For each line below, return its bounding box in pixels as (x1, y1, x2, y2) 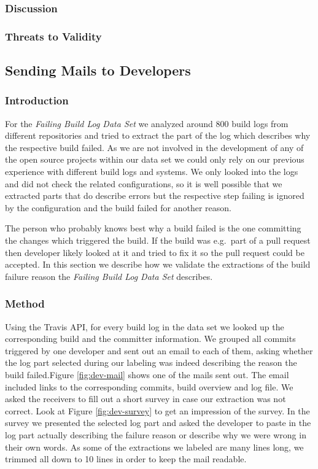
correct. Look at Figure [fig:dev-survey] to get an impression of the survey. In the (5, 404, 310, 417)
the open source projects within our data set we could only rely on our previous (5, 153, 304, 166)
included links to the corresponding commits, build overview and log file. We (5, 380, 293, 393)
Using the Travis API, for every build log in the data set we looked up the (5, 320, 284, 333)
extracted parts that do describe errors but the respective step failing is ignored (5, 189, 304, 202)
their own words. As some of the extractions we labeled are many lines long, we (5, 440, 304, 453)
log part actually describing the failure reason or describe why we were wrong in (5, 428, 306, 441)
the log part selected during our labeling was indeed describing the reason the (5, 356, 297, 369)
